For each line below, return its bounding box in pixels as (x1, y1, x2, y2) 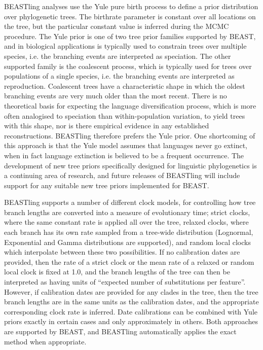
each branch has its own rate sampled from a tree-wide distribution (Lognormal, (4, 227, 253, 237)
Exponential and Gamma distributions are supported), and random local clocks (4, 236, 251, 247)
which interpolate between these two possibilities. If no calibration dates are (4, 247, 240, 257)
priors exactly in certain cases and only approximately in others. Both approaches (4, 316, 258, 327)
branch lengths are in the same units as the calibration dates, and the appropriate (4, 296, 259, 307)
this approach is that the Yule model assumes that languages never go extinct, (4, 140, 248, 151)
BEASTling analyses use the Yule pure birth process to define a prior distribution (4, 1, 258, 11)
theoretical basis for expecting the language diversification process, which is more (4, 100, 256, 111)
